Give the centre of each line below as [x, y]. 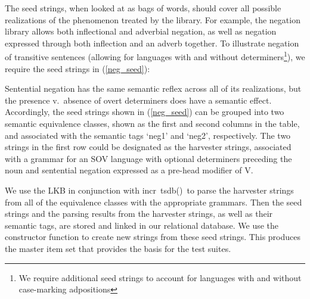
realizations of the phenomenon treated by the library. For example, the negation [153, 19]
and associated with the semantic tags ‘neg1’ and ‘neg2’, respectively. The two [148, 135]
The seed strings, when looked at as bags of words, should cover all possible [143, 8]
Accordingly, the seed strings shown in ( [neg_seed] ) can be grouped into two [145, 112]
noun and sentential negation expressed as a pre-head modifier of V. [129, 170]
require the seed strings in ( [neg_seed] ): [77, 68]
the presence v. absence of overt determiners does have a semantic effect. [138, 100]
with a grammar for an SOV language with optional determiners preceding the [148, 158]
